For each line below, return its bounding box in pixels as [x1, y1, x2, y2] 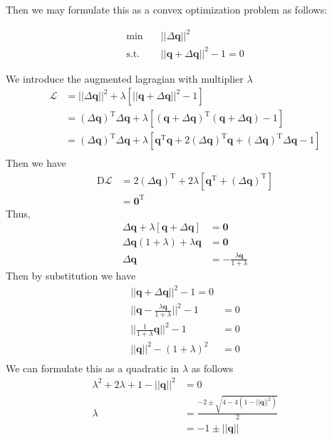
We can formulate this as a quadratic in [6, 360, 180, 375]
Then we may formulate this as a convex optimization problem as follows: [6, 2, 328, 16]
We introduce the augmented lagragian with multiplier [6, 71, 244, 86]
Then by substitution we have [6, 268, 136, 283]
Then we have [6, 155, 66, 170]
